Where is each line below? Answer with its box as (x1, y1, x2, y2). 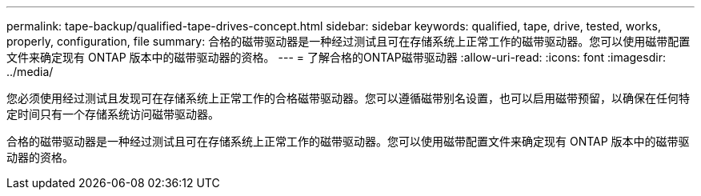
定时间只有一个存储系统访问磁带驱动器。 (6, 107, 219, 121)
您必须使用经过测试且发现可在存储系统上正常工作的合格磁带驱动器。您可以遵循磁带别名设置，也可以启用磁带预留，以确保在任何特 (6, 91, 690, 105)
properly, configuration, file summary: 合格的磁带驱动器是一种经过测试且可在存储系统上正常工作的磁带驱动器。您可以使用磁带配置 (6, 34, 691, 48)
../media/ (6, 65, 54, 78)
